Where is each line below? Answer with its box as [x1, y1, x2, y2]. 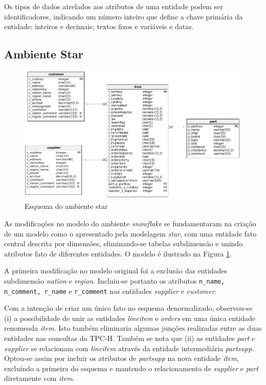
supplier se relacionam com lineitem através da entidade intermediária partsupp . [4, 343, 254, 353]
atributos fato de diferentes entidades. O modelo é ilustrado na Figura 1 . [4, 248, 232, 259]
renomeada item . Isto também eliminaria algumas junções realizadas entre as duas [4, 323, 262, 333]
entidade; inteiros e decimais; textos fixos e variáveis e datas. [4, 21, 194, 32]
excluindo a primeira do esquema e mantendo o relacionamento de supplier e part [4, 362, 258, 373]
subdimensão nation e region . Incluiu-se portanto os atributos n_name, [4, 275, 225, 286]
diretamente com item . [4, 373, 75, 383]
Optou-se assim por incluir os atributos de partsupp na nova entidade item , [4, 353, 239, 363]
